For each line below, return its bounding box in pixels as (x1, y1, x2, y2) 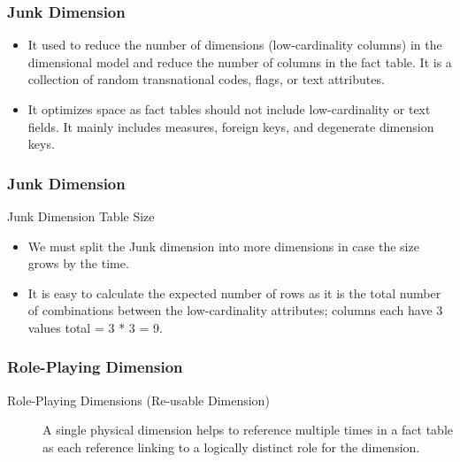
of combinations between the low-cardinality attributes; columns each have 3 (27, 301, 443, 320)
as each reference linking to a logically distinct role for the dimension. (42, 437, 420, 456)
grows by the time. (27, 254, 129, 273)
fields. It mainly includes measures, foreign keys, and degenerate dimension (27, 117, 434, 135)
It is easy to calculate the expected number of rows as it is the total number (27, 283, 441, 302)
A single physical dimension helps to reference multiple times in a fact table (42, 420, 453, 439)
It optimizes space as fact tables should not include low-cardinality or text (27, 100, 431, 118)
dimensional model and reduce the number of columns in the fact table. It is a (27, 52, 452, 71)
